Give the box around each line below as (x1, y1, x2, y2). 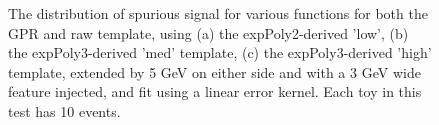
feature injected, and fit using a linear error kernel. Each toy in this (8, 81, 422, 102)
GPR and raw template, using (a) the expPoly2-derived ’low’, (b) (8, 22, 409, 43)
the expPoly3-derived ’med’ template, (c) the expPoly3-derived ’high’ (8, 42, 432, 63)
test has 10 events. (8, 100, 121, 121)
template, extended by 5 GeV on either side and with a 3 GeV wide (8, 61, 421, 82)
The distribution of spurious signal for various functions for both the (8, 3, 428, 23)
